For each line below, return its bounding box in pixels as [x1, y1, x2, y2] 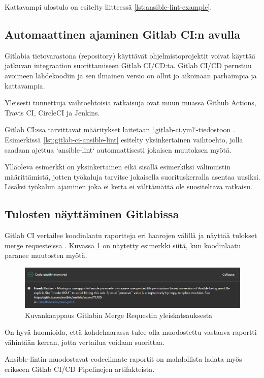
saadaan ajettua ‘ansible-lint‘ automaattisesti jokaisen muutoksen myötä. [5, 144, 232, 155]
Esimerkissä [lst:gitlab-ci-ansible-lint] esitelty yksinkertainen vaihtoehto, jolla [5, 134, 243, 144]
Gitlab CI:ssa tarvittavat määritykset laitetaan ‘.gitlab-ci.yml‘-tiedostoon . [5, 124, 235, 135]
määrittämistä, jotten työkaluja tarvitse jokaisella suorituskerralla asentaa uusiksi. [5, 171, 260, 182]
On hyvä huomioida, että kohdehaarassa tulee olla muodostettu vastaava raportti [5, 327, 257, 337]
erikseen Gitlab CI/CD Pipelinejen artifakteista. [5, 363, 155, 374]
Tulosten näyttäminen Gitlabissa [5, 206, 179, 222]
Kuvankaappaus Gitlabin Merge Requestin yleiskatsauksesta [25, 309, 213, 320]
